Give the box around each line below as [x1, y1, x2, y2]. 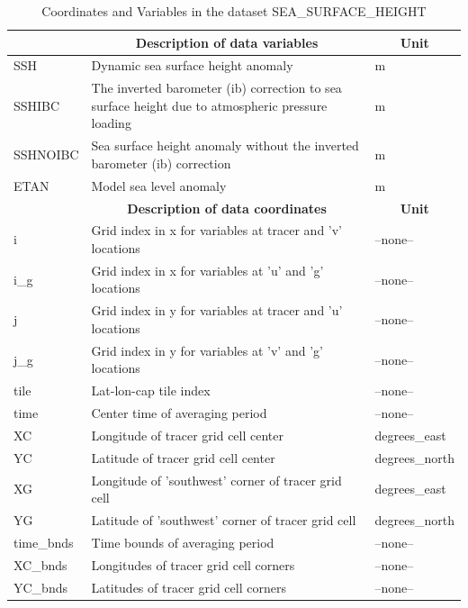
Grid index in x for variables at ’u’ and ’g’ [91, 260, 324, 279]
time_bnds [13, 532, 74, 551]
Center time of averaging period [91, 404, 267, 422]
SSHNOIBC [13, 145, 79, 164]
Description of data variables [135, 32, 319, 51]
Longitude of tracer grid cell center [91, 425, 284, 444]
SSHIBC [13, 95, 60, 114]
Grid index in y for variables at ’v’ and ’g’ [91, 340, 323, 359]
